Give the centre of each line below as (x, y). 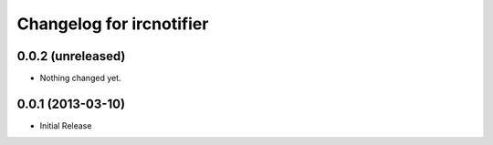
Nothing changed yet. (81, 78)
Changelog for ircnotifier (113, 24)
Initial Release (66, 125)
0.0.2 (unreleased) (71, 56)
